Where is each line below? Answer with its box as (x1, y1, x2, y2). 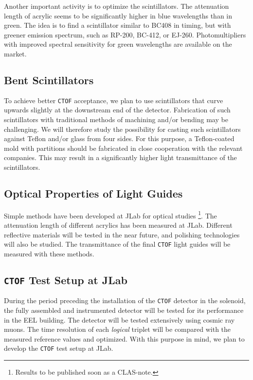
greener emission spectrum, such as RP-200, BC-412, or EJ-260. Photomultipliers (4, 29, 246, 39)
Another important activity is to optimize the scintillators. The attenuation (4, 1, 229, 11)
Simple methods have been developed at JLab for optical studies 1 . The (4, 209, 217, 220)
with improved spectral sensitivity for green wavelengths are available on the (4, 39, 232, 49)
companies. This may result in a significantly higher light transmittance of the (4, 152, 237, 163)
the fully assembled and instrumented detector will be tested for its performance (4, 305, 244, 315)
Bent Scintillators (4, 72, 94, 87)
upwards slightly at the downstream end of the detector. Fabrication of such (4, 105, 231, 115)
